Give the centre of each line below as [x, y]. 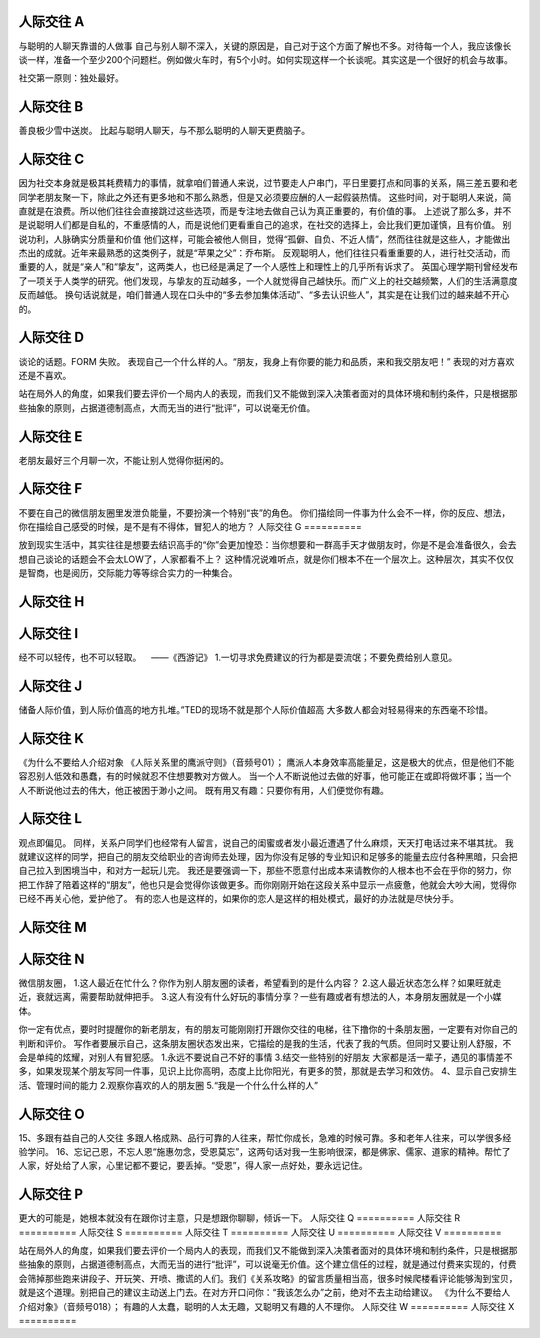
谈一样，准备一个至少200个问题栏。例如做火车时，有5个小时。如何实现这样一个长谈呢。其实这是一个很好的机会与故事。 [266, 59]
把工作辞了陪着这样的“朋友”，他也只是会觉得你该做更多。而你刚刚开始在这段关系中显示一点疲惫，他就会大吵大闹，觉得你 [267, 884]
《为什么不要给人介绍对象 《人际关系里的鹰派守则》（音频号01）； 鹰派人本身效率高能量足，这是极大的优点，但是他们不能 [266, 762]
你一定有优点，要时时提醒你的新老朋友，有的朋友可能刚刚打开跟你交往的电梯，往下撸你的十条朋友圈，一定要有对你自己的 [268, 1029]
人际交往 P [51, 1194]
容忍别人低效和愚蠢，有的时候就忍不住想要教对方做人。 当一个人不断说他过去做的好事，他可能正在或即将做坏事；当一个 [265, 776]
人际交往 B [51, 106]
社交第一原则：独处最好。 [71, 78]
